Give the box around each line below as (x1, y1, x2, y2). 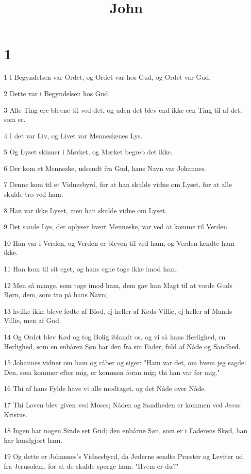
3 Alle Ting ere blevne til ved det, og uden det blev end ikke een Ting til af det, (4, 104, 242, 115)
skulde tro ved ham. (4, 189, 63, 199)
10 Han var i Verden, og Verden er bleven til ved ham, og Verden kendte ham (4, 237, 234, 248)
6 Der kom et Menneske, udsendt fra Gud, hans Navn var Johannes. (4, 163, 206, 173)
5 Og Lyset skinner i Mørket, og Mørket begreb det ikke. (4, 147, 173, 157)
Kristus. (4, 409, 28, 419)
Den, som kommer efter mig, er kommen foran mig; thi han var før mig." (4, 367, 220, 377)
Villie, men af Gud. (4, 315, 61, 325)
